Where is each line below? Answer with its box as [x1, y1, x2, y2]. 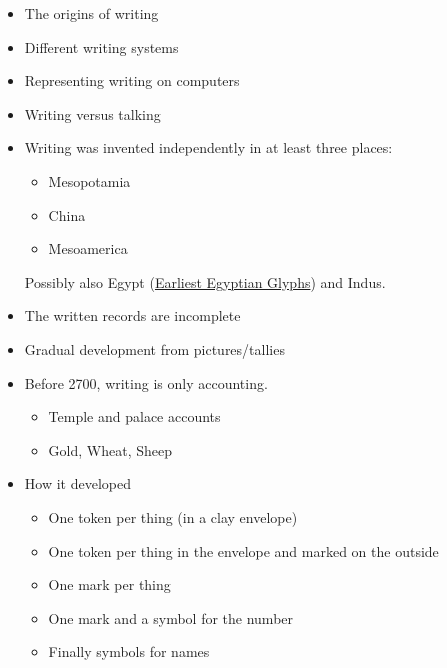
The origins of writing [24, 3, 159, 23]
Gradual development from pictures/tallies [24, 338, 285, 359]
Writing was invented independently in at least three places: [24, 137, 393, 158]
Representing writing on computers [24, 70, 240, 91]
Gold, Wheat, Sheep [48, 439, 172, 460]
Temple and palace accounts [48, 406, 221, 427]
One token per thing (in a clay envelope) [48, 506, 298, 527]
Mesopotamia [48, 170, 131, 191]
